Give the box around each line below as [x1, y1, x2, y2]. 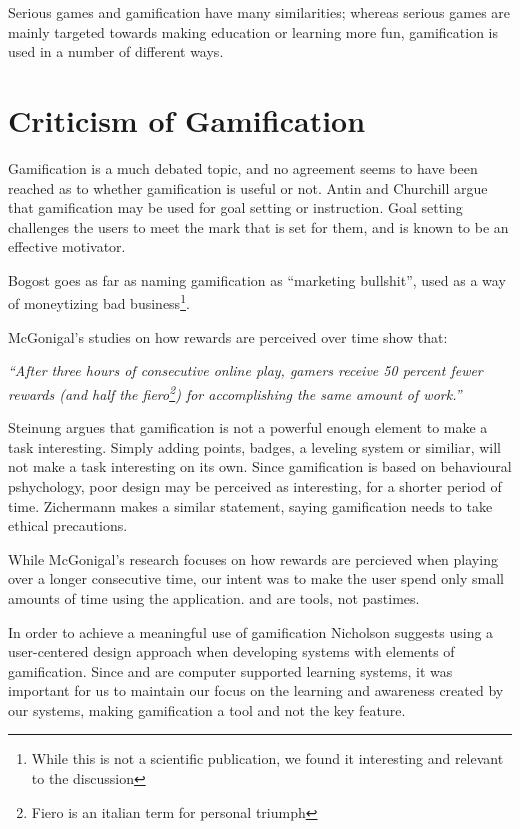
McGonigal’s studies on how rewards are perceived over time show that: [8, 326, 448, 347]
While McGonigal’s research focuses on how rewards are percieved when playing [8, 548, 498, 569]
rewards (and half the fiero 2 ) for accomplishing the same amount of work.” [8, 380, 462, 404]
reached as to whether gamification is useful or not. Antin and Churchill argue [8, 177, 488, 198]
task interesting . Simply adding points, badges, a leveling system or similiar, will [8, 436, 502, 457]
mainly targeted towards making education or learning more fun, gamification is [8, 21, 498, 42]
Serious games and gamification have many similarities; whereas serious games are [8, 2, 511, 22]
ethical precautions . [8, 515, 128, 536]
